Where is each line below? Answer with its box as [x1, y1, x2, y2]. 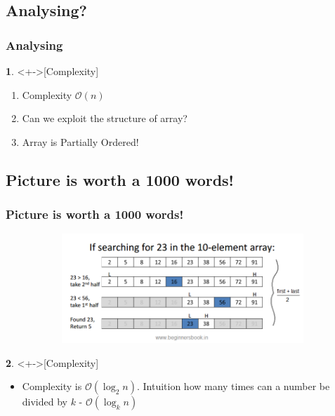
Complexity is [22, 379, 82, 394]
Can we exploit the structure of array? [22, 111, 188, 126]
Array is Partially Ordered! [22, 134, 139, 149]
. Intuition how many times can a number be [136, 379, 330, 394]
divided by [22, 394, 67, 409]
